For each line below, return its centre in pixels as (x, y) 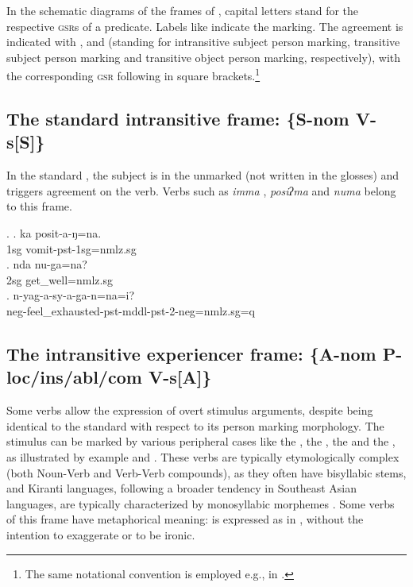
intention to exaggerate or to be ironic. (101, 534)
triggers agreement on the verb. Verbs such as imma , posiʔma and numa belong (201, 190)
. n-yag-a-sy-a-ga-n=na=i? (71, 295)
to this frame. (39, 206)
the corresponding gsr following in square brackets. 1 (133, 75)
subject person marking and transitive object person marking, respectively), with (204, 57)
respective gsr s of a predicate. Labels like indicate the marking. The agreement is (205, 26)
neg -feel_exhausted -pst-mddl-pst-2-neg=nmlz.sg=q (131, 310)
